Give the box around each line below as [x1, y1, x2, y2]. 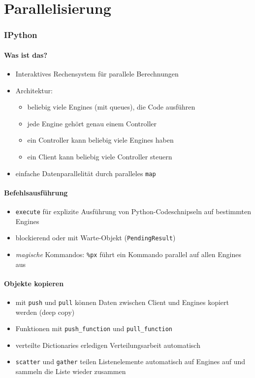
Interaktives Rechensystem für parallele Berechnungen [15, 69, 179, 79]
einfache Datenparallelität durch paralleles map [15, 168, 156, 178]
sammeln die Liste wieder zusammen [15, 366, 126, 377]
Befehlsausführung [4, 187, 68, 197]
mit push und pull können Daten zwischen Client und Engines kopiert [15, 297, 229, 307]
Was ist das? [4, 49, 48, 60]
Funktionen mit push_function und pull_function [15, 323, 173, 334]
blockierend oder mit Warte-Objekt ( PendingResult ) [15, 232, 176, 243]
